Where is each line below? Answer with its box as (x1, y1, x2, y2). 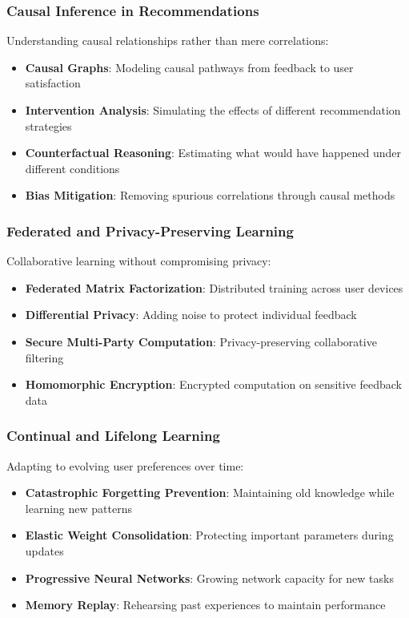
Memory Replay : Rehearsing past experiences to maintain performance (25, 596, 386, 613)
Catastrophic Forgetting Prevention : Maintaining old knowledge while (25, 484, 395, 501)
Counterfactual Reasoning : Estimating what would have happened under (25, 144, 402, 161)
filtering (25, 349, 64, 366)
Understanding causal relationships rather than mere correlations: (6, 32, 329, 49)
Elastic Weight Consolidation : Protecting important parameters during (25, 527, 394, 543)
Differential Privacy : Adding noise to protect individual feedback (25, 306, 357, 323)
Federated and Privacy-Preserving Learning (6, 220, 294, 240)
